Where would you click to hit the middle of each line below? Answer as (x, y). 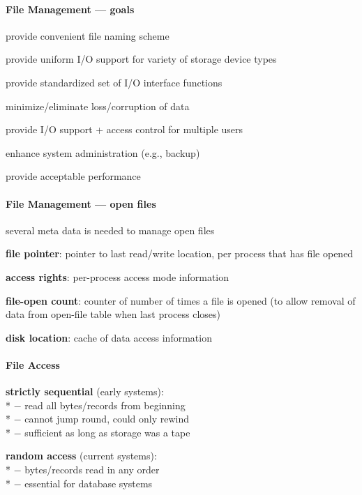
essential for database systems (89, 483)
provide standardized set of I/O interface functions (114, 82)
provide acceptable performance (73, 176)
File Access (33, 364)
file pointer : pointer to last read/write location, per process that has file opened (180, 253)
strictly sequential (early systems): (85, 391)
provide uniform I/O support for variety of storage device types (141, 59)
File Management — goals (70, 9)
